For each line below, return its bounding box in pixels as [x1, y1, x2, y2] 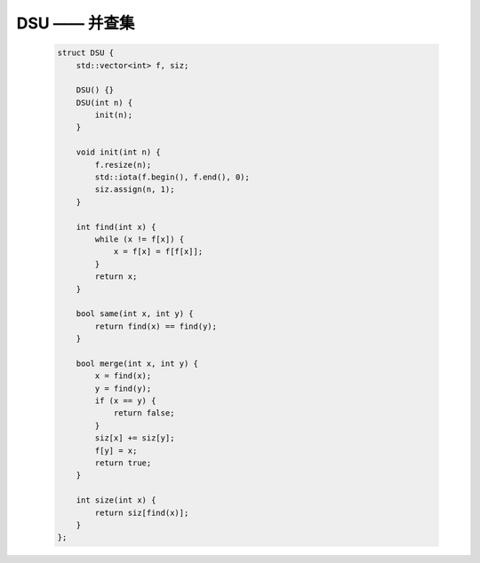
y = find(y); [94, 383, 152, 393]
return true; [94, 458, 152, 468]
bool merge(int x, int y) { [76, 358, 199, 369]
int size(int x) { [76, 496, 156, 505]
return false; [113, 408, 175, 418]
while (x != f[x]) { [94, 234, 185, 244]
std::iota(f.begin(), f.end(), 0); [94, 172, 251, 182]
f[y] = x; [94, 445, 138, 456]
